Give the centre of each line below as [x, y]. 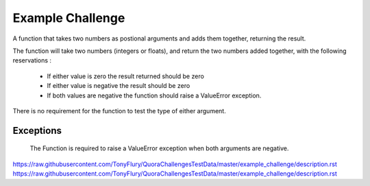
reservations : [32, 60]
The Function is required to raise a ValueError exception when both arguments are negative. [159, 148]
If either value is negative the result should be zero [119, 86]
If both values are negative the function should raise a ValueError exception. [154, 95]
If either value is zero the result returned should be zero [126, 76]
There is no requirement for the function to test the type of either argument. [119, 111]
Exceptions [37, 130]
